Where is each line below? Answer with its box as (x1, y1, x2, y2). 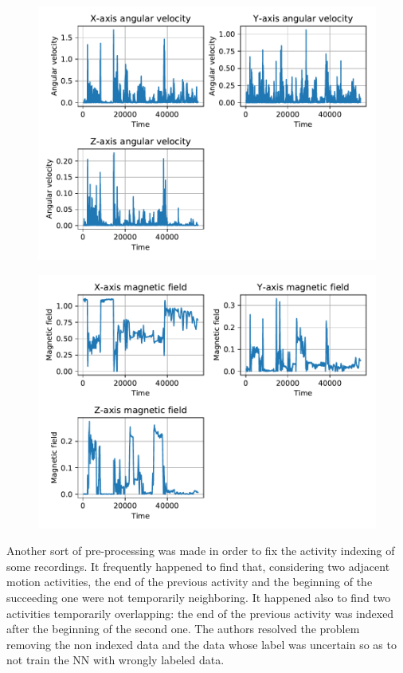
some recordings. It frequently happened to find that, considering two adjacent (6, 557, 390, 574)
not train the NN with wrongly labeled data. (6, 651, 225, 668)
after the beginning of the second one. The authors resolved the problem (6, 620, 360, 637)
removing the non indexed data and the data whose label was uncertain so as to (6, 636, 397, 652)
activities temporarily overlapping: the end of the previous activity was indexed (6, 604, 394, 621)
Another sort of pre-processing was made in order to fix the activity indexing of (6, 542, 395, 559)
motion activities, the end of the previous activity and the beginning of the (6, 573, 373, 590)
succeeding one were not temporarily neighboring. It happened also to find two (6, 588, 391, 605)
